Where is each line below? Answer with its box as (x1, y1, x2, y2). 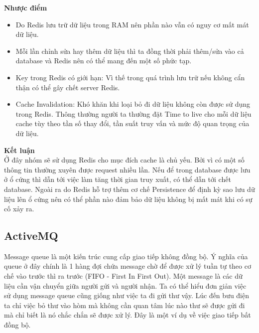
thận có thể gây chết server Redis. (15, 82, 120, 92)
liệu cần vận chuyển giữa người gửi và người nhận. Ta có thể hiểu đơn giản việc (4, 280, 247, 291)
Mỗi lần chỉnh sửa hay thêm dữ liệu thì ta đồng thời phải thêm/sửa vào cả (15, 45, 244, 56)
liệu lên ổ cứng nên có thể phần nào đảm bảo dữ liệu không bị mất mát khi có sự (4, 193, 253, 204)
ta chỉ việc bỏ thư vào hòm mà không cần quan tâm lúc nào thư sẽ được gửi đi (4, 300, 245, 310)
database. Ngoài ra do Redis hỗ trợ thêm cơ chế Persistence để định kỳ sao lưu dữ (4, 183, 255, 194)
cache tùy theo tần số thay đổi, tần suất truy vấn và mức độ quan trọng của (15, 118, 250, 129)
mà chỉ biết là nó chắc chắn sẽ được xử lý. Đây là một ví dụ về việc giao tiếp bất (4, 310, 251, 320)
